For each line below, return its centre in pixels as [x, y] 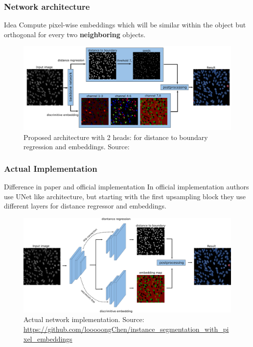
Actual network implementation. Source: [84, 319]
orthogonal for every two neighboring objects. [75, 34]
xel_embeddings [48, 338]
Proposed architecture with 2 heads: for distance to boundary [116, 137]
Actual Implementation [51, 168]
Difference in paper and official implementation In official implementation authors [126, 187]
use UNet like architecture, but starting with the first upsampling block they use [125, 196]
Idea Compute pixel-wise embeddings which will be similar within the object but [125, 25]
